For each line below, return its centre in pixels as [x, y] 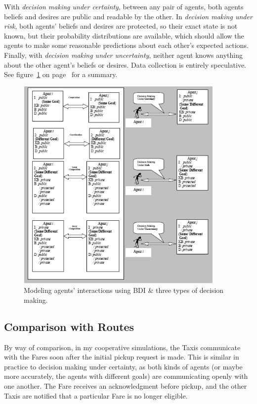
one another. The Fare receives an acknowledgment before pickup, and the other [126, 386]
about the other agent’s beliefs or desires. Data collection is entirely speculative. [125, 64]
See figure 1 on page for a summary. [61, 74]
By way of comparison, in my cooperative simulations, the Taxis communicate [122, 347]
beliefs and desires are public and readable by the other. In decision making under [128, 16]
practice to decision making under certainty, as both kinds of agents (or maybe [123, 366]
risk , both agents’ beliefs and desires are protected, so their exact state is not [121, 26]
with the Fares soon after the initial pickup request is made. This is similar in [122, 357]
